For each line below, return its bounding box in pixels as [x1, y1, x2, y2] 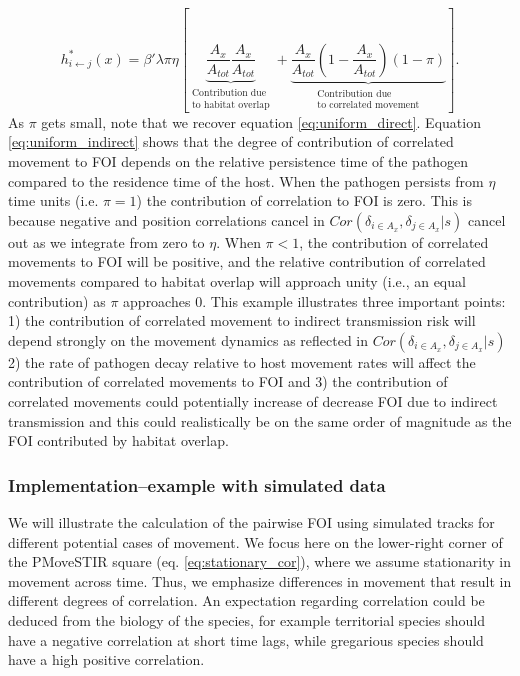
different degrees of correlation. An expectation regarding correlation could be [8, 590, 485, 611]
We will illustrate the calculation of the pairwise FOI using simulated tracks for [8, 511, 495, 532]
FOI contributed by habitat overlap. [8, 430, 229, 451]
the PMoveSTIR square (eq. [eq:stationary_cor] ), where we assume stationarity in [8, 551, 512, 572]
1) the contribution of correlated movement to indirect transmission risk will [8, 310, 476, 331]
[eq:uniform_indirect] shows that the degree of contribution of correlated [8, 131, 454, 152]
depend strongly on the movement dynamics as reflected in [8, 329, 369, 350]
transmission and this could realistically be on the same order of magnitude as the [8, 410, 512, 431]
